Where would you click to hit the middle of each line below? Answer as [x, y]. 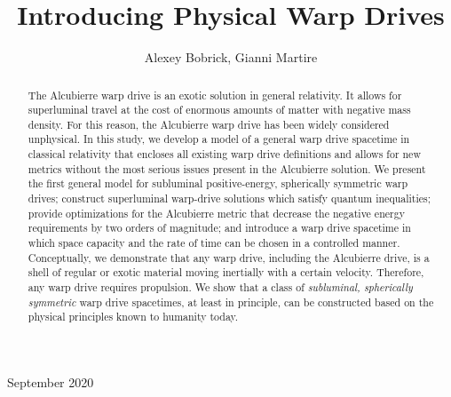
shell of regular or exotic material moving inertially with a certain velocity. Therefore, [226, 272]
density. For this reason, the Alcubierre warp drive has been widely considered [209, 124]
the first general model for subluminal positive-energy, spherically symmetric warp [218, 183]
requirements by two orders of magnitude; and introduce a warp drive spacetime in [219, 228]
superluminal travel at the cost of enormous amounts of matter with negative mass [219, 110]
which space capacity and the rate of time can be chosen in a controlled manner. [214, 243]
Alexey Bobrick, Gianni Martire [231, 57]
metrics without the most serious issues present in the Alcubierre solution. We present [227, 168]
